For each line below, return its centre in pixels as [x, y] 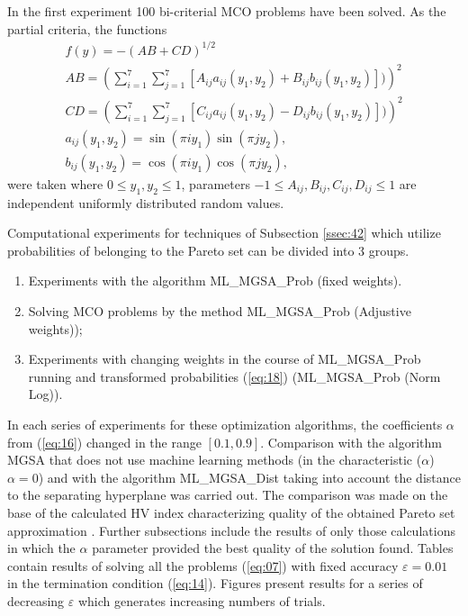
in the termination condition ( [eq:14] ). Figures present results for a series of [215, 583]
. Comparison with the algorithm [351, 442]
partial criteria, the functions [87, 28]
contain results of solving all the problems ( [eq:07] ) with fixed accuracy [203, 565]
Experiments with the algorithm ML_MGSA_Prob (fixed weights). [215, 281]
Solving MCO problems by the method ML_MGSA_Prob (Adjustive [220, 311]
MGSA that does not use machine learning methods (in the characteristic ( [215, 460]
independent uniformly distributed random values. [146, 202]
